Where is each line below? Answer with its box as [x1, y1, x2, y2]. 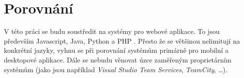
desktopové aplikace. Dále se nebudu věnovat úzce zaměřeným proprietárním [4, 54, 231, 64]
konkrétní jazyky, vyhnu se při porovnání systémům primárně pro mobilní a [4, 45, 229, 55]
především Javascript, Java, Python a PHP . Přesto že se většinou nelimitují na [4, 35, 240, 46]
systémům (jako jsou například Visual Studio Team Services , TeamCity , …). [4, 64, 228, 74]
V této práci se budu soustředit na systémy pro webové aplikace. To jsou [4, 26, 220, 36]
